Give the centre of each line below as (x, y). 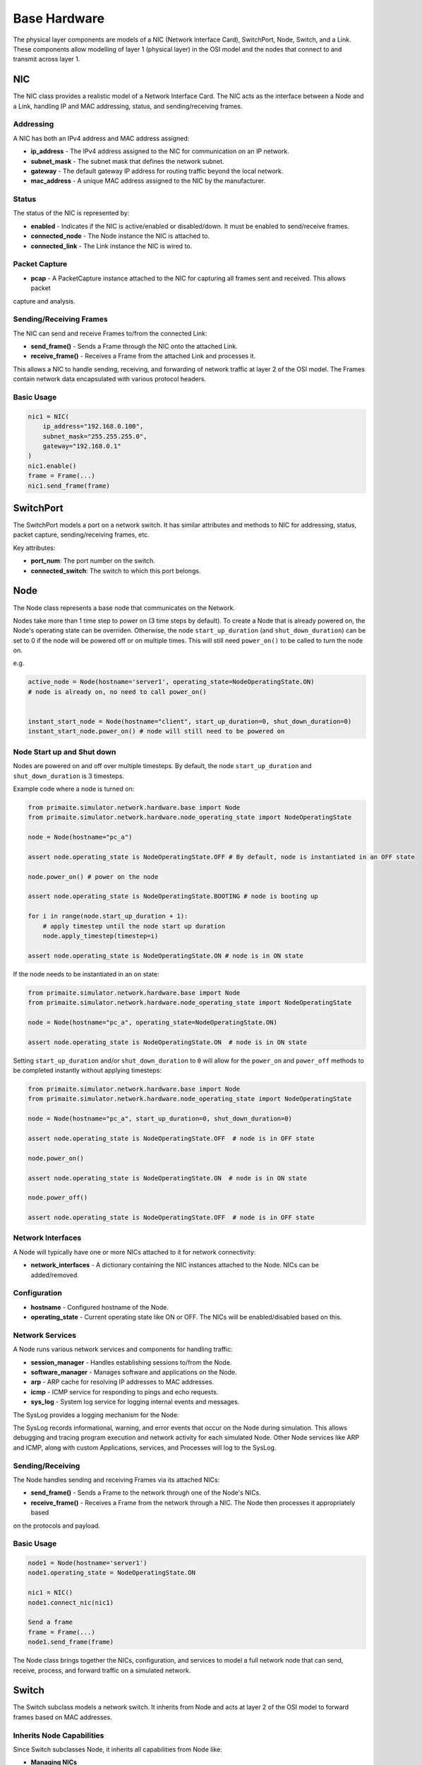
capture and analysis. (44, 301)
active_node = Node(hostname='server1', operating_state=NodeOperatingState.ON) (171, 682)
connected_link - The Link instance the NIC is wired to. (111, 246)
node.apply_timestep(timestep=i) (101, 936)
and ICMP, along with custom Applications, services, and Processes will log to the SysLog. (145, 1447)
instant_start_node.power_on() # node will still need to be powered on (156, 731)
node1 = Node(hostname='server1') (88, 1563)
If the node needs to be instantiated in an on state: (86, 974)
